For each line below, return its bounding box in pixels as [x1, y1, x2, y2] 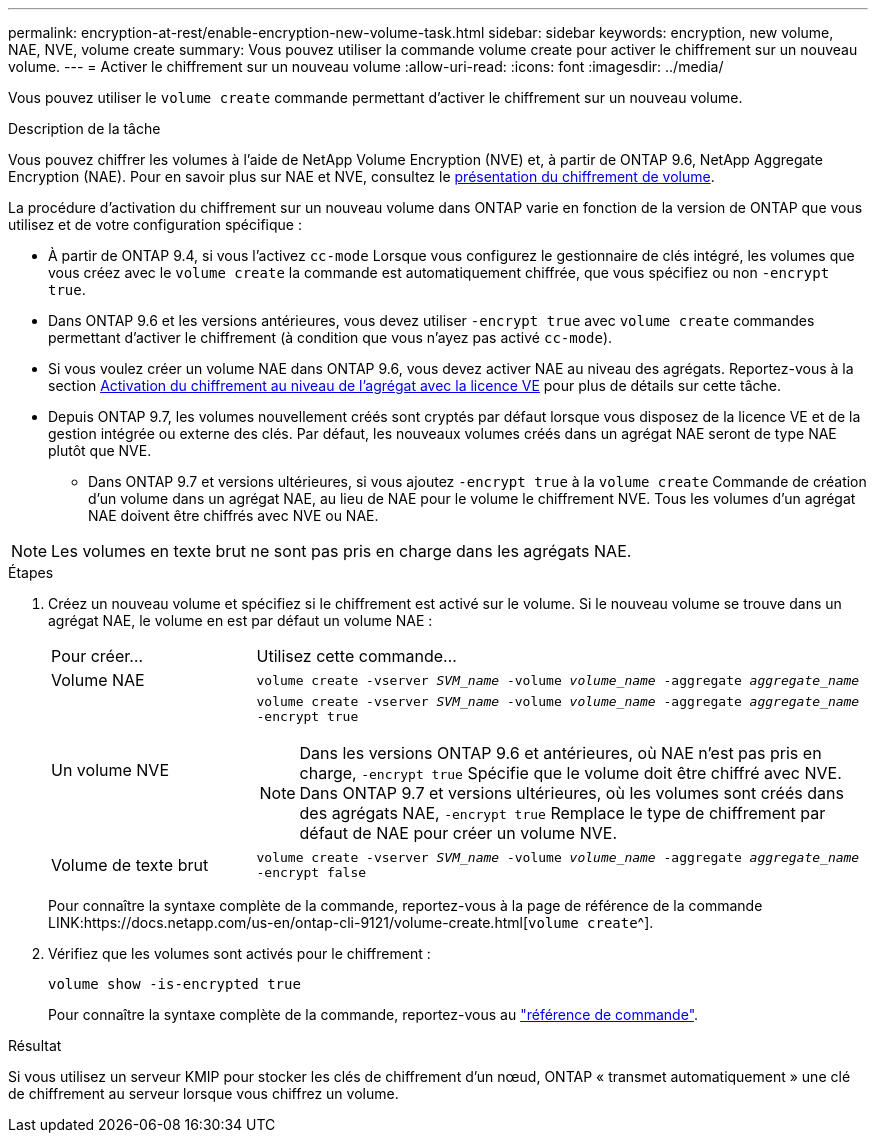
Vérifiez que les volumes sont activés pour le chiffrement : [48, 945, 431, 962]
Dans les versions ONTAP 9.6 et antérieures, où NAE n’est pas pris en [299, 743, 822, 763]
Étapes [8, 564, 54, 581]
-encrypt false [256, 865, 367, 880]
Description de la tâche [8, 120, 161, 137]
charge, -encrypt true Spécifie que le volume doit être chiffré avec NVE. [299, 763, 842, 783]
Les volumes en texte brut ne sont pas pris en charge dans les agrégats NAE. [51, 541, 632, 561]
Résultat [8, 1037, 62, 1054]
